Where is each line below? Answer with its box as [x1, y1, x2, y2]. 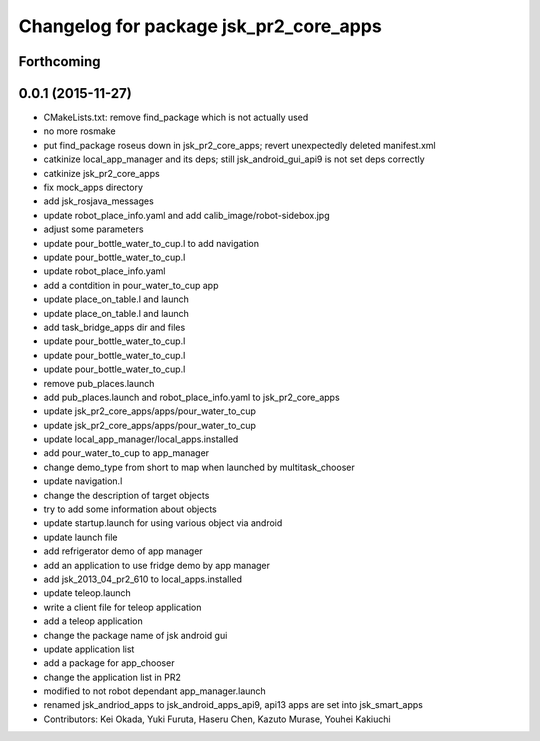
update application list [43, 643, 135, 655]
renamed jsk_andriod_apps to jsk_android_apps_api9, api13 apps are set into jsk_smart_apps [43, 699, 424, 711]
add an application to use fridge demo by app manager [43, 559, 270, 571]
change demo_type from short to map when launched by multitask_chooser [43, 461, 355, 473]
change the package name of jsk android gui [43, 629, 228, 641]
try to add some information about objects [43, 503, 217, 515]
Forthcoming [18, 53, 101, 70]
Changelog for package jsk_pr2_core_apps [18, 15, 382, 37]
